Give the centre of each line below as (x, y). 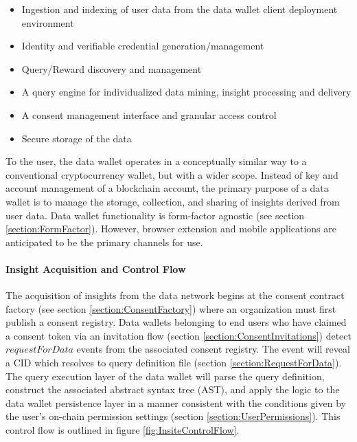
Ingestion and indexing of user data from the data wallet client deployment (180, 9)
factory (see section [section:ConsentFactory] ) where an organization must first (171, 308)
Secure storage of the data (77, 138)
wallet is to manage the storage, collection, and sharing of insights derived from (173, 201)
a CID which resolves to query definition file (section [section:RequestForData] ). (174, 363)
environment (48, 22)
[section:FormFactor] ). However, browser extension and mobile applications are (171, 229)
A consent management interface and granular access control (149, 114)
